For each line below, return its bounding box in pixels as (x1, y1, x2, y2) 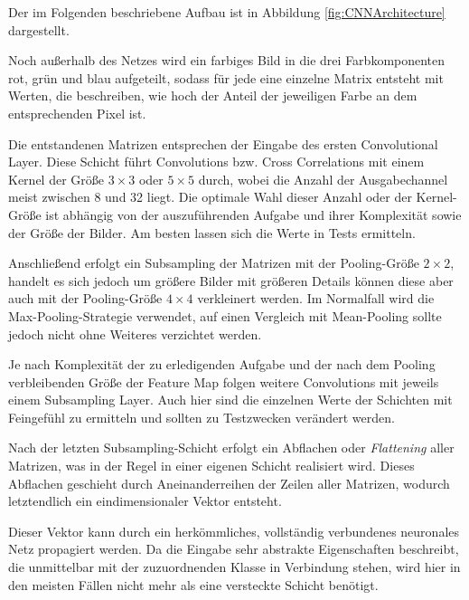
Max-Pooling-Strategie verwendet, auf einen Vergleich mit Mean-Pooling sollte (8, 306, 442, 325)
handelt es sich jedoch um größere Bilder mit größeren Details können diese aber (8, 271, 454, 290)
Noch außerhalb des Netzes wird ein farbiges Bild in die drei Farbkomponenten (8, 51, 446, 70)
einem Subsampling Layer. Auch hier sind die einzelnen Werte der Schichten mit (8, 390, 453, 409)
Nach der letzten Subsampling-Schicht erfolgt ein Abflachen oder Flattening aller (8, 438, 455, 457)
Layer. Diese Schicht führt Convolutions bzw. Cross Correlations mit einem (8, 152, 425, 171)
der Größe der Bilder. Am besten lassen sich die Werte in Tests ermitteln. (8, 223, 416, 242)
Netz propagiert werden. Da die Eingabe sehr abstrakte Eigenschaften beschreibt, (8, 539, 459, 558)
